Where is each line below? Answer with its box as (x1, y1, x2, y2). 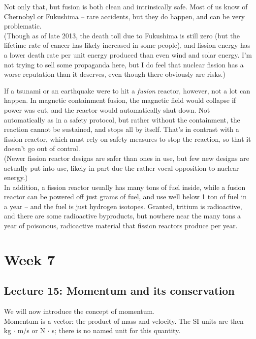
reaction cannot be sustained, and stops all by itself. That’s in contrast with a (4, 124, 239, 134)
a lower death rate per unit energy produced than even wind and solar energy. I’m (4, 49, 252, 60)
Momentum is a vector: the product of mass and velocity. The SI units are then (4, 315, 244, 326)
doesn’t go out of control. (4, 143, 80, 154)
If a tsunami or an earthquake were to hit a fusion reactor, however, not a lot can (4, 85, 250, 95)
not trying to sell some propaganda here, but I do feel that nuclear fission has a (4, 59, 244, 69)
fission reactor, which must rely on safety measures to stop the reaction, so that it (4, 133, 251, 144)
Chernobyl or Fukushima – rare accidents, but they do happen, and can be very (4, 11, 245, 21)
